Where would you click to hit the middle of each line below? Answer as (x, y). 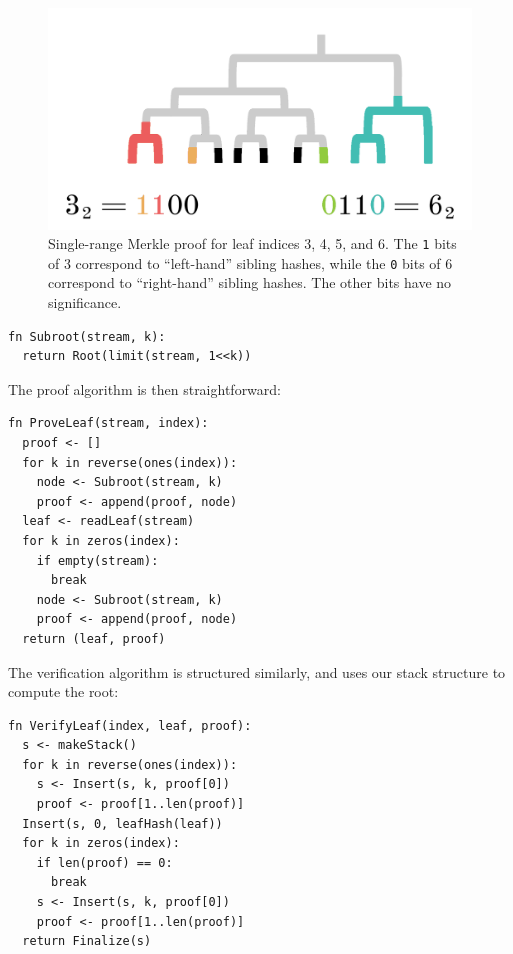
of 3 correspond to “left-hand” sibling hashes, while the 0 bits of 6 (250, 262)
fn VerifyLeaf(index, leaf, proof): (130, 725)
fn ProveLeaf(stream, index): (108, 423)
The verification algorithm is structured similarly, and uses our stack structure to (257, 671)
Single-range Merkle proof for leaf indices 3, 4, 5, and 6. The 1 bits (252, 243)
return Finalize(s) (87, 941)
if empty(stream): (97, 560)
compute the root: (63, 691)
